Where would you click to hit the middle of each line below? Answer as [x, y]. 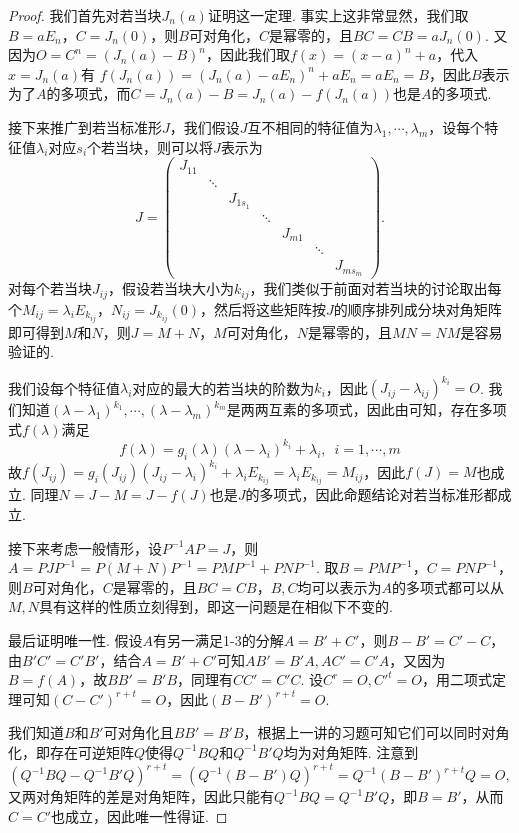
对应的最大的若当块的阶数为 [223, 387]
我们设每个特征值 [64, 387]
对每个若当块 [50, 288]
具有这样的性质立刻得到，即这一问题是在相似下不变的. [216, 606]
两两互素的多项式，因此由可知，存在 [359, 409]
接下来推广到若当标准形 [85, 126]
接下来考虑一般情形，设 [85, 547]
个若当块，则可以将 [150, 146]
